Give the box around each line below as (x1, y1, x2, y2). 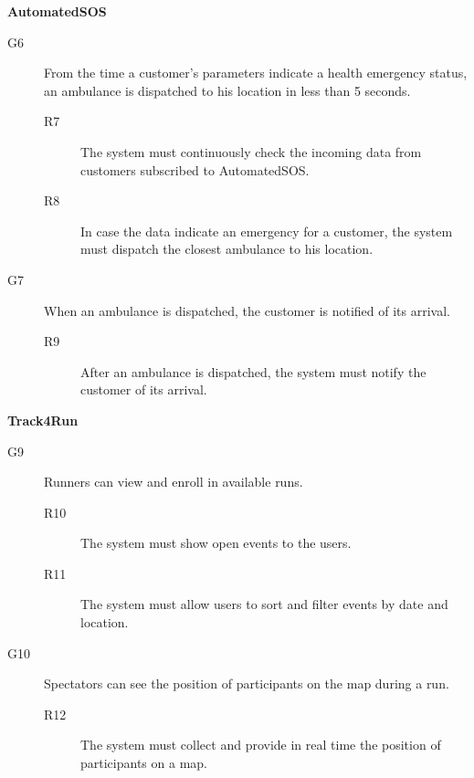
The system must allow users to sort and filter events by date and (80, 594, 448, 614)
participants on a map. (80, 753, 207, 773)
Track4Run (7, 410, 79, 429)
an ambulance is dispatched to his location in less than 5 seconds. (44, 80, 411, 100)
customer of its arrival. (80, 380, 207, 399)
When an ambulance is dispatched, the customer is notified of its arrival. (44, 300, 451, 320)
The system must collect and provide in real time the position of (80, 735, 441, 754)
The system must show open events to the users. (80, 533, 352, 552)
